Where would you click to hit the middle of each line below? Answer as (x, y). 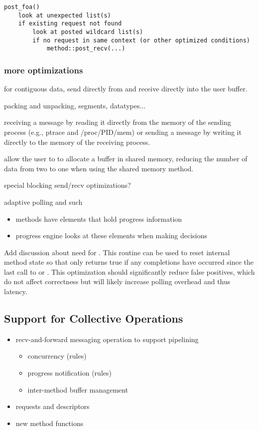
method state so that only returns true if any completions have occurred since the (129, 262)
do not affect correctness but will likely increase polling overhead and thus (117, 281)
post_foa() (22, 7)
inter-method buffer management (78, 389)
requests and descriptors (53, 406)
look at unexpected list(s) (65, 15)
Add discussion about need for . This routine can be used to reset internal (117, 252)
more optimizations (44, 70)
